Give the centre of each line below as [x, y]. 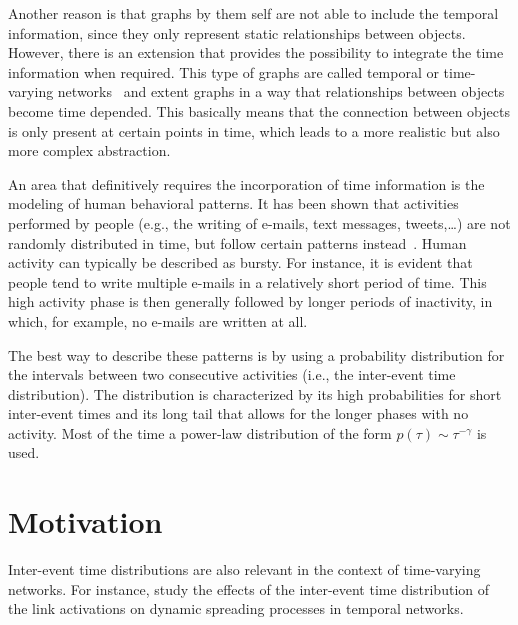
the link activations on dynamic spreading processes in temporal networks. [236, 608]
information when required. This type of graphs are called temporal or [223, 71]
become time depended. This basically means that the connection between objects [259, 110]
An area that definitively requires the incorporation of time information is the [246, 183]
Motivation [85, 521]
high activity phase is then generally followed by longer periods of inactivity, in [250, 301]
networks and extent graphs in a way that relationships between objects [281, 91]
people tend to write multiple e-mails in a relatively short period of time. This [247, 281]
